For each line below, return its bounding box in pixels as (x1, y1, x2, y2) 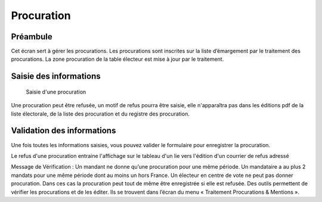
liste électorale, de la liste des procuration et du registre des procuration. (11, 110, 190, 117)
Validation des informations (11, 126, 116, 136)
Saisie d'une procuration (26, 88, 86, 95)
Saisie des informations (11, 72, 101, 82)
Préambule (11, 32, 53, 42)
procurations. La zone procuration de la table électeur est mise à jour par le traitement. (11, 55, 224, 63)
